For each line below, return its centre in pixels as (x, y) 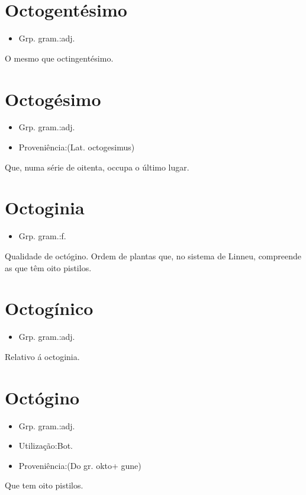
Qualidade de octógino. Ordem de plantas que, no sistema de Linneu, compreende (153, 255)
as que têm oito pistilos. (48, 267)
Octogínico (49, 308)
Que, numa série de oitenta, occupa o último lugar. (97, 167)
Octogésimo (53, 99)
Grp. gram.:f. (42, 236)
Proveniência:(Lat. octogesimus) (77, 147)
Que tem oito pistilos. (44, 485)
